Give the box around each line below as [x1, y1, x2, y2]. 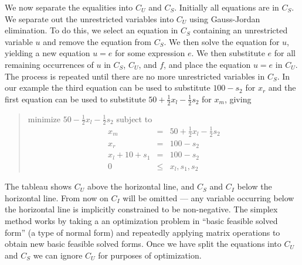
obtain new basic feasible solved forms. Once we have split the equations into [5, 238, 281, 250]
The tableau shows [5, 180, 72, 192]
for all [274, 47, 296, 59]
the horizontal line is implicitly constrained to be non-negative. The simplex [5, 203, 278, 215]
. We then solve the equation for [164, 35, 280, 47]
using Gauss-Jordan [189, 12, 260, 25]
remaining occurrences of [5, 58, 94, 70]
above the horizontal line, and [87, 180, 195, 192]
